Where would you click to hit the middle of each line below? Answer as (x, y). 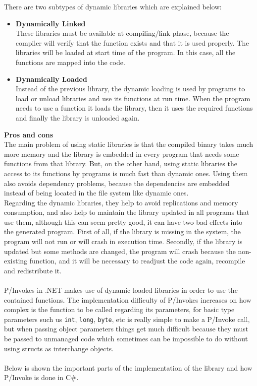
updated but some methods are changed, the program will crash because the (120, 251)
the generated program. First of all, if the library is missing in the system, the (123, 231)
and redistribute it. (33, 270)
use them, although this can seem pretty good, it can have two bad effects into (123, 222)
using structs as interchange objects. (59, 348)
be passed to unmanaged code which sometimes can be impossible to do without (126, 339)
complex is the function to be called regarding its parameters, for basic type (119, 309)
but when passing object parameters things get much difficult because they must (126, 329)
